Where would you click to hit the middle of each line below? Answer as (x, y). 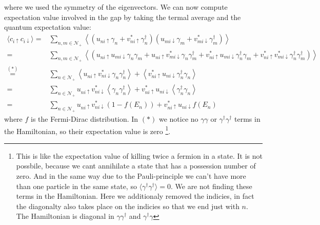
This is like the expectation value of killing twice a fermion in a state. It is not (139, 155)
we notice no (178, 118)
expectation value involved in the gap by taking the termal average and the (123, 17)
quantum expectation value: (48, 27)
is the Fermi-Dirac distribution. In (85, 118)
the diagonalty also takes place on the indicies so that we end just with (128, 206)
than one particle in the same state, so (76, 186)
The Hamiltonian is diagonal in (65, 216)
